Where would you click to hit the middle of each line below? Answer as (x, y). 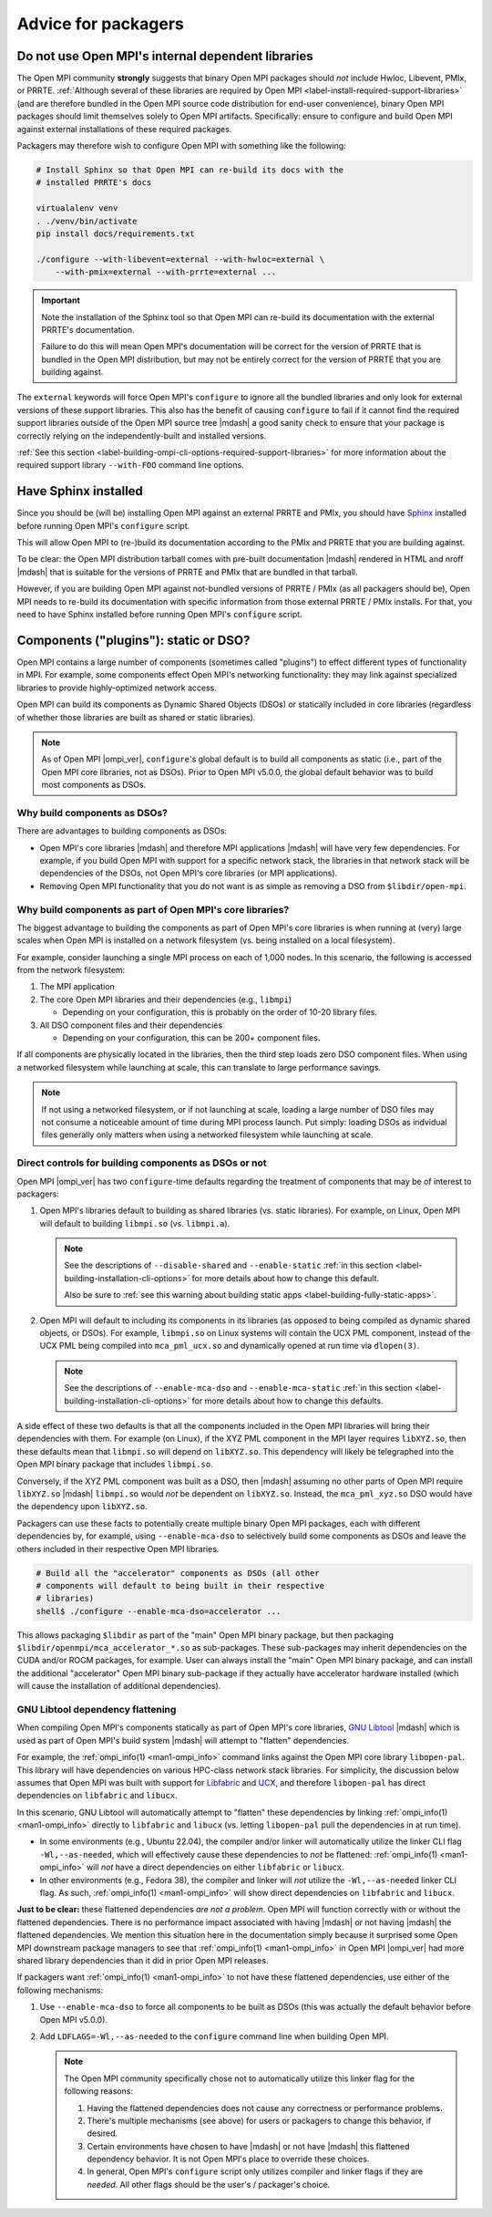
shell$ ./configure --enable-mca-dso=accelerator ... (159, 1611)
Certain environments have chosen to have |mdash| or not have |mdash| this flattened (248, 2146)
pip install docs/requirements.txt (115, 233)
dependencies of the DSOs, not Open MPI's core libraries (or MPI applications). (189, 873)
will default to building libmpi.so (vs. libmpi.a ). (135, 1223)
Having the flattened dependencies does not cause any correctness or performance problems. (265, 2108)
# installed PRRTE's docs (94, 183)
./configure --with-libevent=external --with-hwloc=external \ (180, 259)
